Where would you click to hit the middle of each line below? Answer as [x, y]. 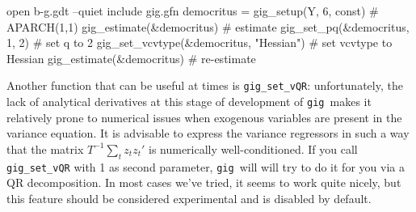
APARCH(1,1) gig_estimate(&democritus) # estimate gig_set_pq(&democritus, [208, 26]
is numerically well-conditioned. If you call [253, 148]
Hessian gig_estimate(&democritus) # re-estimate [131, 58]
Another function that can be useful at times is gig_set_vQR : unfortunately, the [205, 85]
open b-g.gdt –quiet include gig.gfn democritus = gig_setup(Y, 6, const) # [193, 11]
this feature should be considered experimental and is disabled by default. [189, 198]
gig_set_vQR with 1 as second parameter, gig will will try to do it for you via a [206, 166]
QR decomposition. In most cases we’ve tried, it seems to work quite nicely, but [204, 182]
